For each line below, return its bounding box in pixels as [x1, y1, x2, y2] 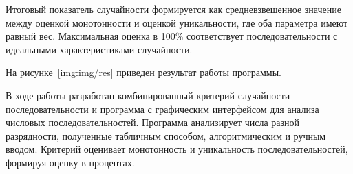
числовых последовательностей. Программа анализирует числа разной [6, 115, 300, 129]
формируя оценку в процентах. [6, 155, 135, 169]
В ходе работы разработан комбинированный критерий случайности [6, 88, 290, 102]
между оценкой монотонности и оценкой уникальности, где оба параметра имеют [6, 15, 348, 29]
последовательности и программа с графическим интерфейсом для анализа [6, 101, 319, 116]
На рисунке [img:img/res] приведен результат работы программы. [6, 65, 281, 79]
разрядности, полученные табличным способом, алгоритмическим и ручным [6, 128, 326, 142]
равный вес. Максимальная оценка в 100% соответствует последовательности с [6, 29, 338, 43]
